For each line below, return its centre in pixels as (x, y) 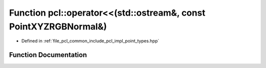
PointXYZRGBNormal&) (58, 26)
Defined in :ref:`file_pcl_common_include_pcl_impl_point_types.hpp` (90, 41)
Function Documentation (48, 55)
